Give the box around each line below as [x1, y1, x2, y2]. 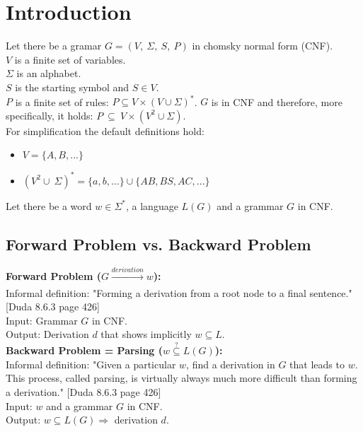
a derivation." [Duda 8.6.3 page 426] [6, 385, 161, 399]
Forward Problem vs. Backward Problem [6, 233, 311, 255]
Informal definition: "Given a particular [6, 356, 176, 371]
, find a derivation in [186, 356, 275, 371]
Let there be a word [6, 198, 92, 213]
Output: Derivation [6, 327, 89, 341]
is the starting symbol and [15, 79, 129, 94]
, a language [126, 198, 178, 213]
